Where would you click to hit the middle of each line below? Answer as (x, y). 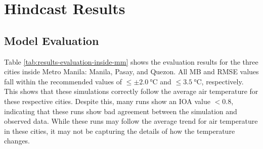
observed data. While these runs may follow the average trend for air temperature (131, 121)
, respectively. (223, 81)
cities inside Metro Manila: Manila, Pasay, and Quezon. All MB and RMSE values (131, 71)
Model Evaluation (52, 40)
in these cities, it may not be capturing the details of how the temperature (120, 131)
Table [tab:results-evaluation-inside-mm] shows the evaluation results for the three (131, 61)
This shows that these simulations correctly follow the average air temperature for (131, 91)
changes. (17, 141)
